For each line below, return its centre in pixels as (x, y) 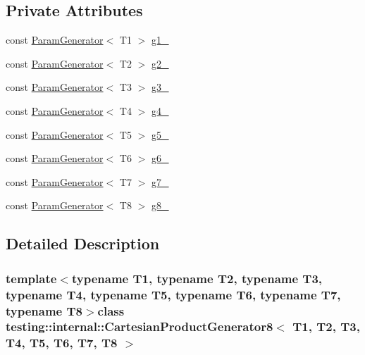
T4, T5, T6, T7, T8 (62, 343)
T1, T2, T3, (326, 326)
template (31, 278)
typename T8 (44, 310)
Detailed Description (83, 243)
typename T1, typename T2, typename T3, (197, 278)
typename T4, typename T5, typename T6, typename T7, (173, 294)
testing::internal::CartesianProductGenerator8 (140, 326)
